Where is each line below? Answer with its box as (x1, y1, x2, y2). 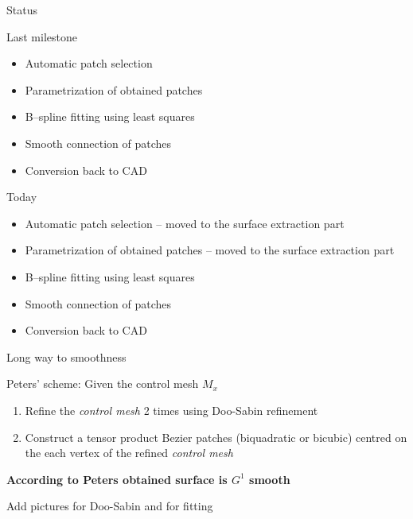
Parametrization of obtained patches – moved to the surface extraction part (25, 242, 395, 258)
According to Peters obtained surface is (6, 471, 228, 487)
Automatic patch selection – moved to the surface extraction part (25, 215, 345, 231)
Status (6, 2, 37, 17)
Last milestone (6, 28, 77, 45)
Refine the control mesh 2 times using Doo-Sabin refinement (25, 401, 318, 418)
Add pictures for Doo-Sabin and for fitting (6, 498, 213, 514)
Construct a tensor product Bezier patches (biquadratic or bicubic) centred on (25, 428, 407, 445)
